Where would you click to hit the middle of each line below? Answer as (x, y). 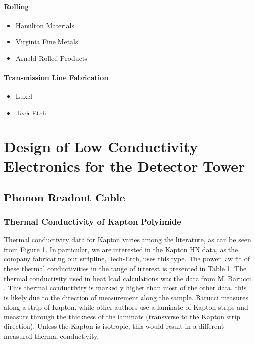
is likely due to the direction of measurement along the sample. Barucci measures (126, 297)
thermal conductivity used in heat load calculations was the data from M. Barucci (127, 278)
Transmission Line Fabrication (56, 77)
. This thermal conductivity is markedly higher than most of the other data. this (125, 288)
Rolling (16, 6)
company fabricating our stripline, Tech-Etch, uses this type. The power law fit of (127, 259)
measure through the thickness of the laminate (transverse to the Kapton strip (122, 316)
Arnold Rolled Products (51, 58)
